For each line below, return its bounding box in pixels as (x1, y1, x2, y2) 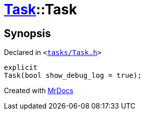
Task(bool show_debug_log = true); (4, 71, 142, 80)
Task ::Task (4, 1, 77, 18)
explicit (4, 63, 38, 72)
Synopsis (4, 27, 51, 40)
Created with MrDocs (4, 86, 74, 95)
